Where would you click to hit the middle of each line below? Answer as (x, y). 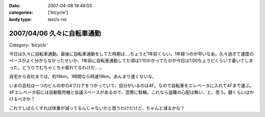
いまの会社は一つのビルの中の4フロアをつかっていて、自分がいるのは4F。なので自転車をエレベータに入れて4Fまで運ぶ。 (132, 85)
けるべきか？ (22, 99)
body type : (20, 19)
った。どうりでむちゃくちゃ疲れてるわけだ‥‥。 (57, 67)
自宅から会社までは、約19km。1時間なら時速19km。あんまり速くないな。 (83, 77)
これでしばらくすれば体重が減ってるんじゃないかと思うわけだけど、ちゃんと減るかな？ (97, 108)
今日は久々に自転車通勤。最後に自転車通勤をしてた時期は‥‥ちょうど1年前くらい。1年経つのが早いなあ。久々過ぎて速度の (132, 54)
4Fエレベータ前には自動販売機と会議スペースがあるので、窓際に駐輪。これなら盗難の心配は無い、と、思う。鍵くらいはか (132, 92)
